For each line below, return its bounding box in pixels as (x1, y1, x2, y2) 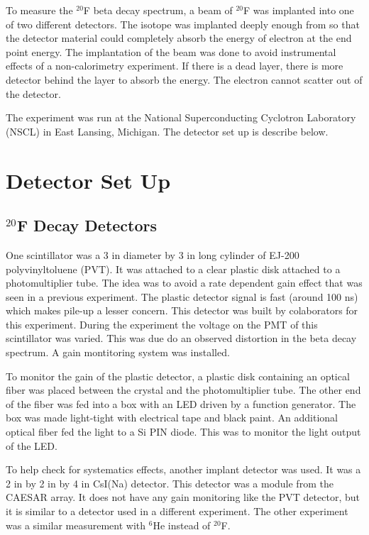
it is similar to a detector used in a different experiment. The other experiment (6, 504, 348, 519)
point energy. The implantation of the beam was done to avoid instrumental (6, 44, 336, 59)
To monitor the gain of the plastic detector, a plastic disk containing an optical (6, 368, 350, 383)
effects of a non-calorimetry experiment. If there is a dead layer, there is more (6, 58, 343, 73)
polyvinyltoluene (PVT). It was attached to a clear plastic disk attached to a (6, 261, 341, 276)
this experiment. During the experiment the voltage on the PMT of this (6, 316, 318, 331)
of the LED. (6, 438, 57, 453)
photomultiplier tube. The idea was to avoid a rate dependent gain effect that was (6, 275, 363, 290)
